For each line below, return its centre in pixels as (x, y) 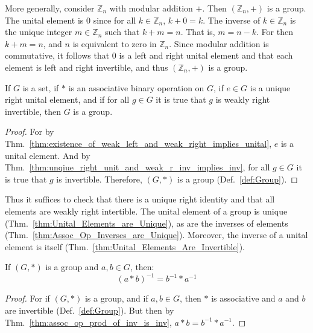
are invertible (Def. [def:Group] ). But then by (90, 310)
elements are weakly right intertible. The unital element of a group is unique (146, 211)
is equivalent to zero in (115, 43)
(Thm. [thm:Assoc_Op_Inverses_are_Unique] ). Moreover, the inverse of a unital (156, 235)
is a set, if (41, 87)
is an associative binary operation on (136, 87)
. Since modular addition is (219, 43)
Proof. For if (27, 298)
